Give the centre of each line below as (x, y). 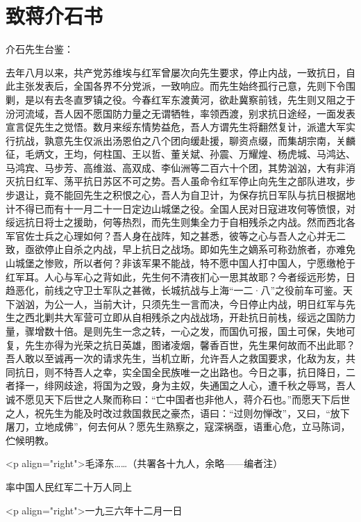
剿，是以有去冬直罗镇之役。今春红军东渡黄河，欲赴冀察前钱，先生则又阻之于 (180, 99)
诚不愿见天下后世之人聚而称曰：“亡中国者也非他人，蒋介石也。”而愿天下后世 (178, 399)
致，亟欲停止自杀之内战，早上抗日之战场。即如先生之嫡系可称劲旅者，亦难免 (180, 249)
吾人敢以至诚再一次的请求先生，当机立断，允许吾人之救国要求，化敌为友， (176, 358)
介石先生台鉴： (40, 49)
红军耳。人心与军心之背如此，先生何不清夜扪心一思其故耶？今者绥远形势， (176, 276)
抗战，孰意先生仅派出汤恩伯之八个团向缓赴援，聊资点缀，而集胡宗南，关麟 (185, 140)
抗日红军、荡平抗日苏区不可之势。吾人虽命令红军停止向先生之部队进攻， (180, 181)
